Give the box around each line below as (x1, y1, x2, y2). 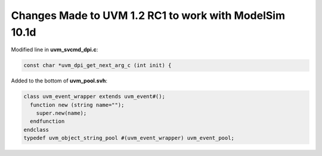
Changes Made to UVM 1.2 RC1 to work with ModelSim (11, 9, 286, 22)
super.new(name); (36, 110, 87, 117)
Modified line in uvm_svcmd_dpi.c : (11, 46, 98, 53)
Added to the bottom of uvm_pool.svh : (11, 77, 107, 84)
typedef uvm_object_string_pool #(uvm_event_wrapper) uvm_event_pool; (23, 135, 235, 142)
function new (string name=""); (30, 101, 125, 108)
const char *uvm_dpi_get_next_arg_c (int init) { (23, 62, 172, 69)
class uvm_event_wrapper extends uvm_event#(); (23, 93, 165, 100)
